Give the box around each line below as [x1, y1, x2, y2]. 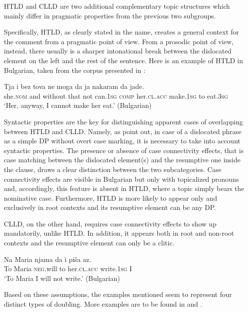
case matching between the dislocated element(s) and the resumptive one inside [4, 155, 241, 165]
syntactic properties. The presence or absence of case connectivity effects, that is [4, 145, 244, 155]
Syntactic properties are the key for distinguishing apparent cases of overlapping [4, 116, 243, 126]
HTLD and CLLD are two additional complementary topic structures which [4, 1, 230, 11]
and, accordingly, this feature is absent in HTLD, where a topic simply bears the [4, 183, 245, 193]
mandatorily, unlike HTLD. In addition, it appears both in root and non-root [4, 228, 234, 238]
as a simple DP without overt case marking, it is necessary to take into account [4, 136, 241, 146]
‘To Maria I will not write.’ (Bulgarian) [4, 273, 120, 283]
